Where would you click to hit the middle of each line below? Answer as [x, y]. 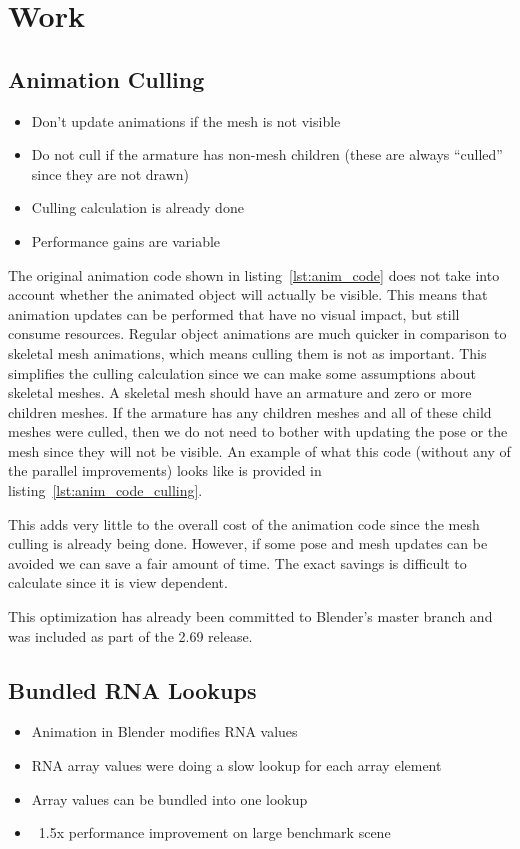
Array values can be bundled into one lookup [169, 798]
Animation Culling [106, 78]
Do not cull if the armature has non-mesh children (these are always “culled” [267, 154]
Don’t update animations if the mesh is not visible [186, 120]
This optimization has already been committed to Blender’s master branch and [250, 616]
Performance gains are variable [126, 240]
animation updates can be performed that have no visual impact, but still [234, 313]
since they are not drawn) [110, 173]
